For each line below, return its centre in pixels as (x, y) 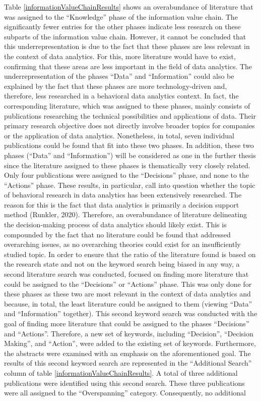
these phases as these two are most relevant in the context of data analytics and (127, 294)
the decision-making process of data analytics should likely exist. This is (115, 224)
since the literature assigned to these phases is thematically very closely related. (127, 165)
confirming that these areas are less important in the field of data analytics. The (128, 66)
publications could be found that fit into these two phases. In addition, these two (129, 145)
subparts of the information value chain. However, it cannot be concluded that (125, 36)
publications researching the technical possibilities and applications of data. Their (130, 115)
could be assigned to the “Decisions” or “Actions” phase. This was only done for (128, 284)
